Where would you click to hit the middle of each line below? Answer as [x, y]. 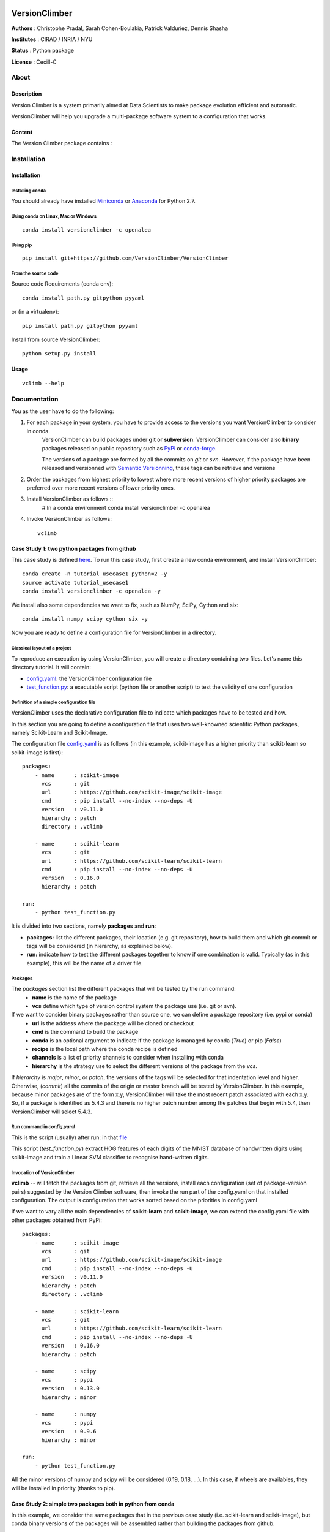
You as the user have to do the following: [63, 411]
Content [22, 132]
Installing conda [29, 191]
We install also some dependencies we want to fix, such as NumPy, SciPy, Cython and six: [125, 605]
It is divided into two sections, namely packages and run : [84, 926]
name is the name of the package [75, 997]
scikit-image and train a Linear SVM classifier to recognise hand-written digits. [110, 1157]
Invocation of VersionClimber [43, 1173]
